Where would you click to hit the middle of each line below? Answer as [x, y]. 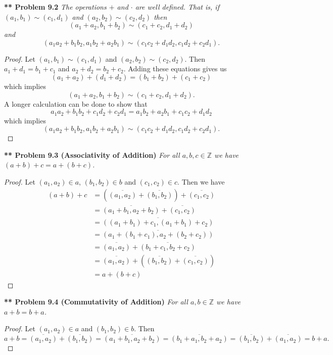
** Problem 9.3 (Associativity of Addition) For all [92, 154]
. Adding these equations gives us [175, 69]
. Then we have [201, 181]
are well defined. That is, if [177, 7]
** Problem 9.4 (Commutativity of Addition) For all [96, 302]
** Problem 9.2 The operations [55, 7]
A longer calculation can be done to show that [76, 103]
